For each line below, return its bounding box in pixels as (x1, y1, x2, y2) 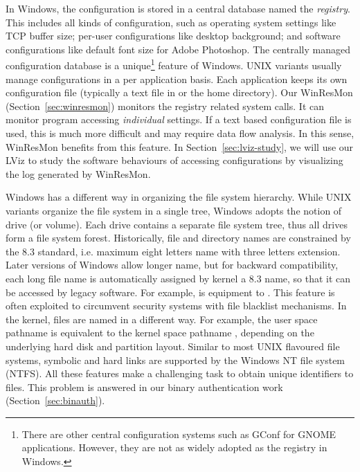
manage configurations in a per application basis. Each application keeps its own (6, 71, 348, 86)
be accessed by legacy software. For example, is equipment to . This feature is (6, 284, 335, 299)
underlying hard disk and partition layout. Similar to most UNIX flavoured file (6, 338, 340, 353)
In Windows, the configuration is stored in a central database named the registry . (6, 1, 350, 15)
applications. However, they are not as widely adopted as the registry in (21, 440, 327, 455)
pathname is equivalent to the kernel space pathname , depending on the (6, 325, 314, 340)
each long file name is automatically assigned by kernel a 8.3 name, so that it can (6, 271, 351, 285)
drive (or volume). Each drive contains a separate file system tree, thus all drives (6, 217, 348, 231)
